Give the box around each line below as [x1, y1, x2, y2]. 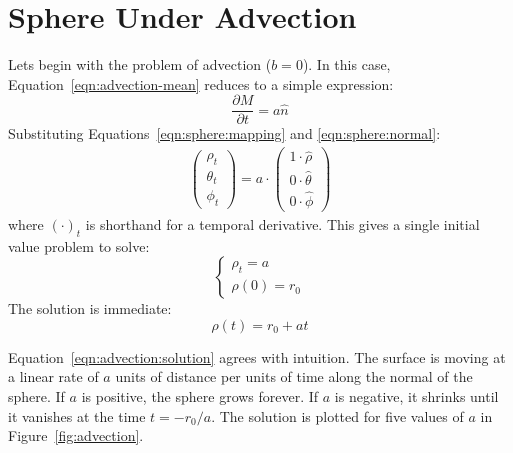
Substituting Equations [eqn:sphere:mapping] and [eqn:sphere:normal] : [8, 123, 441, 144]
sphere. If [8, 385, 65, 406]
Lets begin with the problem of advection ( [8, 54, 272, 75]
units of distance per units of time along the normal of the [115, 366, 473, 387]
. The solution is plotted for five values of [211, 405, 464, 426]
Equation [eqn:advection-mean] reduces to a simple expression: [8, 73, 394, 94]
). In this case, [302, 54, 391, 75]
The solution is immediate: [8, 298, 172, 319]
